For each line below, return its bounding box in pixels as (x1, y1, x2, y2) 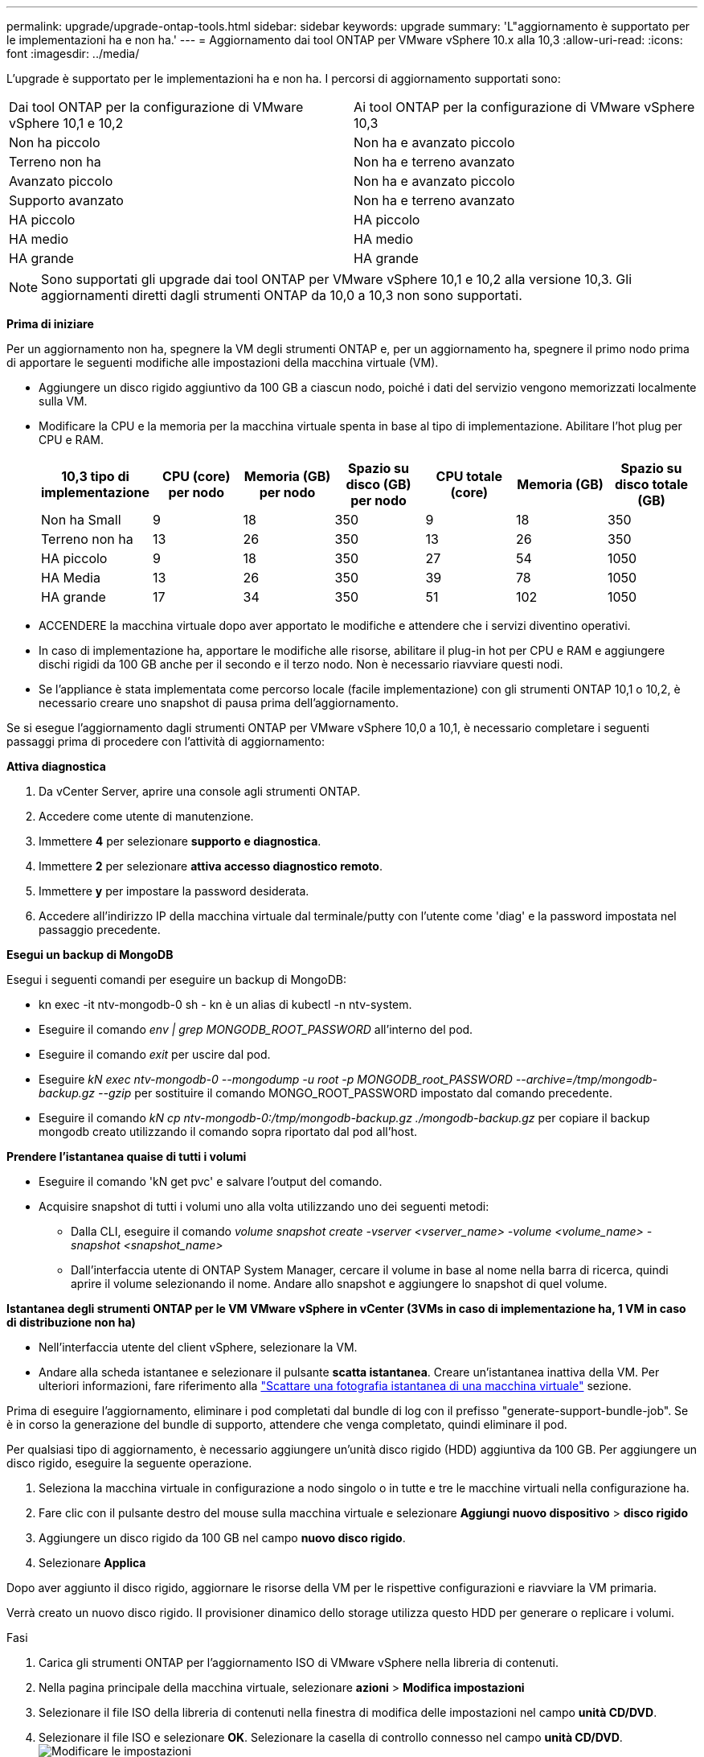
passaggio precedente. (39, 923, 161, 936)
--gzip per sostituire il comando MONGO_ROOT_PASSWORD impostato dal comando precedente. (98, 1086, 612, 1100)
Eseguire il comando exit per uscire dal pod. (39, 1047, 271, 1061)
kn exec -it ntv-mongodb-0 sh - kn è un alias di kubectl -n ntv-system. (39, 998, 412, 1011)
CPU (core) (162, 468, 231, 484)
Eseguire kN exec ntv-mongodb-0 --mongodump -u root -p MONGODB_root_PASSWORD (39, 1072, 513, 1086)
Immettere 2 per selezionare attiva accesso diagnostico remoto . (39, 859, 383, 873)
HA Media (41, 570, 100, 586)
